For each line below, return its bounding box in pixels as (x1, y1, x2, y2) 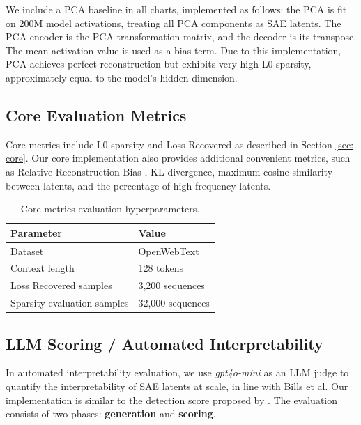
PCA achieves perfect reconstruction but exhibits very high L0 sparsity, (6, 56, 312, 71)
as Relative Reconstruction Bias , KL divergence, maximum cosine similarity (6, 164, 333, 178)
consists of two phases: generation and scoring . (6, 406, 216, 421)
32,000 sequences (138, 295, 210, 310)
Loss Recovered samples (10, 278, 112, 293)
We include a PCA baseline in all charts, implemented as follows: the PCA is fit (6, 2, 347, 16)
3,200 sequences (138, 278, 205, 293)
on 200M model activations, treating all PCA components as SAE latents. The (6, 15, 341, 30)
